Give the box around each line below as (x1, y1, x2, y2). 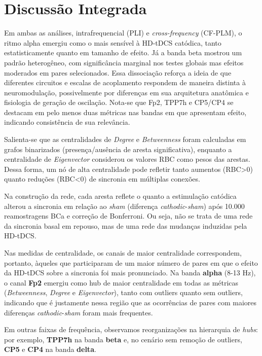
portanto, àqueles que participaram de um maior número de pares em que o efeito (4, 257, 258, 268)
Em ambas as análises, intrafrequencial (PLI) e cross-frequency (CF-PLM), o (4, 27, 242, 38)
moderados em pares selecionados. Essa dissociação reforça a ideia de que (4, 67, 232, 78)
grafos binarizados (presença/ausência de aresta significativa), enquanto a (4, 144, 232, 154)
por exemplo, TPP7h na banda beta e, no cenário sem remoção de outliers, (4, 334, 242, 344)
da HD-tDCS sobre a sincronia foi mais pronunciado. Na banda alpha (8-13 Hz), (4, 267, 256, 278)
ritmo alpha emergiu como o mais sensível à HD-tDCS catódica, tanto (4, 37, 221, 48)
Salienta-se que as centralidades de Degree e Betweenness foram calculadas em (4, 134, 246, 145)
